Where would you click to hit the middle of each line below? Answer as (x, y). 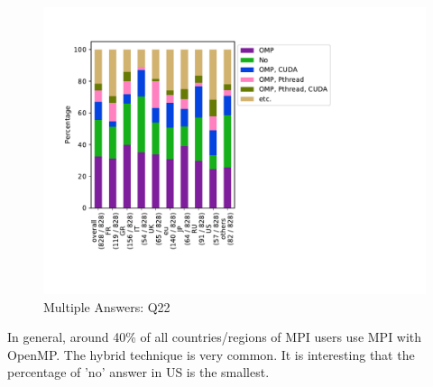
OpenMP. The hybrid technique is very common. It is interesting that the (211, 354)
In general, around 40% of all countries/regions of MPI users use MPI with (215, 337)
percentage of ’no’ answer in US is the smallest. (138, 372)
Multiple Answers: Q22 (107, 306)
